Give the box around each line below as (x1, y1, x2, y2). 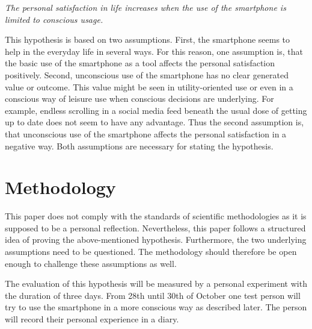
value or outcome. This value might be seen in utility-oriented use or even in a (5, 80, 293, 93)
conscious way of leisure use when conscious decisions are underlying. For (5, 92, 274, 105)
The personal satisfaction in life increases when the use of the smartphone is (5, 1, 286, 13)
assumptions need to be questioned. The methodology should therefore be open (5, 245, 297, 258)
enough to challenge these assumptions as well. (5, 257, 177, 269)
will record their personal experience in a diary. (5, 313, 179, 325)
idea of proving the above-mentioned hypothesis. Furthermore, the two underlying (5, 233, 307, 246)
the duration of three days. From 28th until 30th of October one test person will (5, 289, 301, 301)
